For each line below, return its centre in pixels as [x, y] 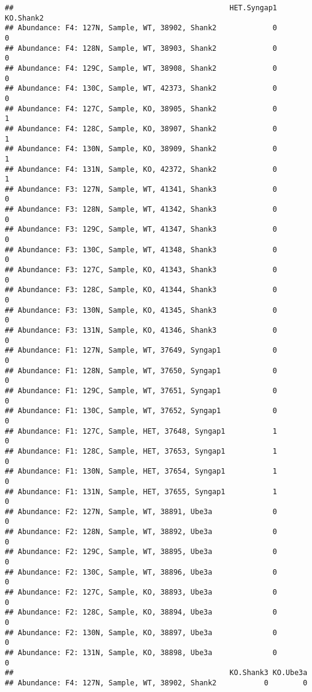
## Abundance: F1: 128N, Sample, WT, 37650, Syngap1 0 [141, 370]
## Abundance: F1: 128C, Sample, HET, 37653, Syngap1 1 [141, 451]
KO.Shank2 [24, 18]
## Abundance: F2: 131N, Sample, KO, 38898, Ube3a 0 [141, 653]
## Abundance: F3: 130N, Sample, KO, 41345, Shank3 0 [141, 310]
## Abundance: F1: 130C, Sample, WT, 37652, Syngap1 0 [141, 411]
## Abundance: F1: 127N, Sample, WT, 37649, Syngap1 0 [141, 351]
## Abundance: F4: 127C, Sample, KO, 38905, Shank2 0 [141, 109]
